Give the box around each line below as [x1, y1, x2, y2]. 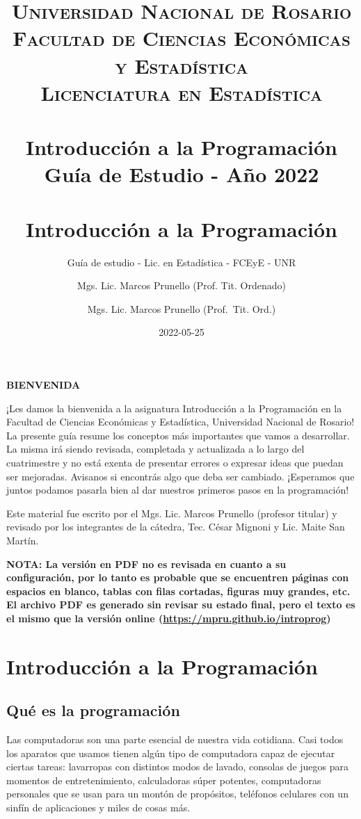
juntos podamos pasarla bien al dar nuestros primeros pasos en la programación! [6, 483, 349, 497]
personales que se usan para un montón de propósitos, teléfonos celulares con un [6, 786, 348, 801]
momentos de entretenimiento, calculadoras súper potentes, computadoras [6, 772, 321, 787]
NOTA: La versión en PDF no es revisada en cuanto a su [6, 556, 287, 571]
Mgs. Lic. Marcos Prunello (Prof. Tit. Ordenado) [77, 278, 286, 293]
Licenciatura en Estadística [40, 78, 323, 106]
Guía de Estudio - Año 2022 [44, 160, 319, 188]
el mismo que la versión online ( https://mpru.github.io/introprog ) [6, 610, 331, 625]
